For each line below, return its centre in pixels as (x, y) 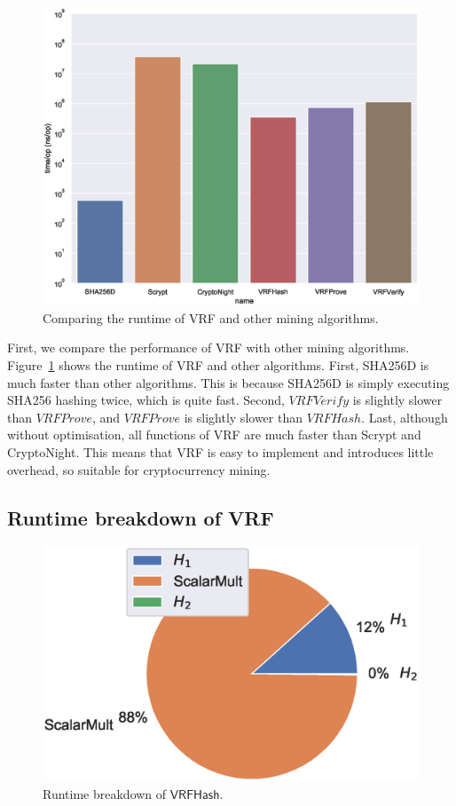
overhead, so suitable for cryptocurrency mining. (139, 469)
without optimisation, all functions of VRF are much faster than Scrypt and (214, 435)
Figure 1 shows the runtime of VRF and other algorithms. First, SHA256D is (218, 365)
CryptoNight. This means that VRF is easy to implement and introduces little (220, 451)
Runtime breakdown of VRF (141, 517)
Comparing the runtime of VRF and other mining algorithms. (211, 317)
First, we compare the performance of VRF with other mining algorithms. (208, 348)
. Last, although (405, 417)
